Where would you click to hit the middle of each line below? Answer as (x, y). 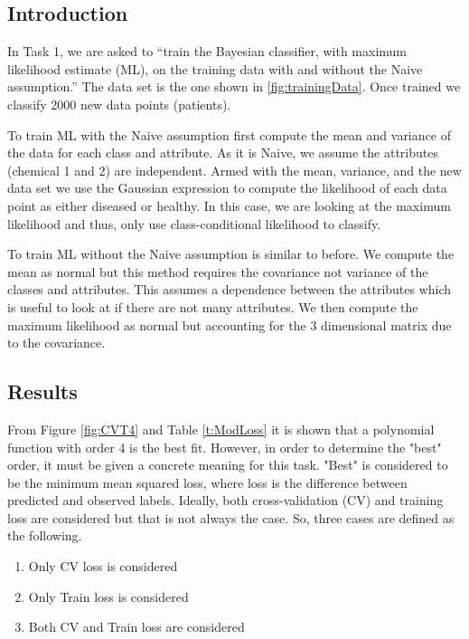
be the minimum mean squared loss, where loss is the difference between (207, 482)
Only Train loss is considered (108, 596)
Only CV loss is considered (103, 566)
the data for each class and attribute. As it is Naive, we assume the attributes (223, 153)
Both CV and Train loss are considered (136, 627)
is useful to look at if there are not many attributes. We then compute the (213, 306)
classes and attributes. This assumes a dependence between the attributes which (230, 289)
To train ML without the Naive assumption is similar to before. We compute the (231, 254)
